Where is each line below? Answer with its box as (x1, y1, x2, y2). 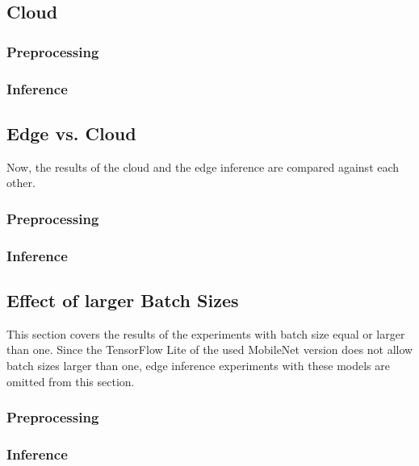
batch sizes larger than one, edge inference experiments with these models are (6, 356, 390, 373)
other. (6, 174, 36, 191)
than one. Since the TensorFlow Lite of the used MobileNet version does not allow (6, 341, 413, 358)
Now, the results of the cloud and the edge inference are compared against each (6, 158, 400, 175)
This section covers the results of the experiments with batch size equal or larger (6, 325, 405, 342)
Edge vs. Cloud (6, 120, 136, 145)
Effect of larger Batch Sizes (6, 287, 239, 312)
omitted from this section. (6, 372, 135, 389)
